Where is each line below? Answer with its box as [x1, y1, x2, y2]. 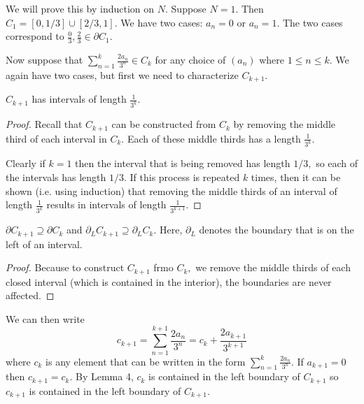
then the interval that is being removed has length [75, 156, 290, 171]
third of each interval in [6, 131, 107, 145]
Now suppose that [6, 52, 83, 67]
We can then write [6, 311, 85, 326]
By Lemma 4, [76, 369, 134, 384]
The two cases [282, 15, 343, 29]
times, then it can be [251, 170, 341, 185]
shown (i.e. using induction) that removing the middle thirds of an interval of [6, 183, 337, 198]
